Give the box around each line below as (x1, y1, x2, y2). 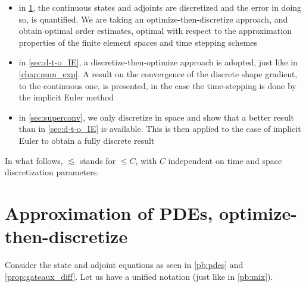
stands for (79, 154, 116, 166)
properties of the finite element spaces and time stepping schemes (18, 36, 258, 48)
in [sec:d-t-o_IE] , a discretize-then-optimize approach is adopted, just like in (18, 56, 298, 68)
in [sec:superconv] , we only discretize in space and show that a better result (18, 111, 295, 123)
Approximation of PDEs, (5, 200, 213, 225)
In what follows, (5, 154, 63, 166)
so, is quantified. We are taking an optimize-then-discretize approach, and (18, 12, 288, 25)
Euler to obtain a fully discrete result (18, 134, 155, 146)
